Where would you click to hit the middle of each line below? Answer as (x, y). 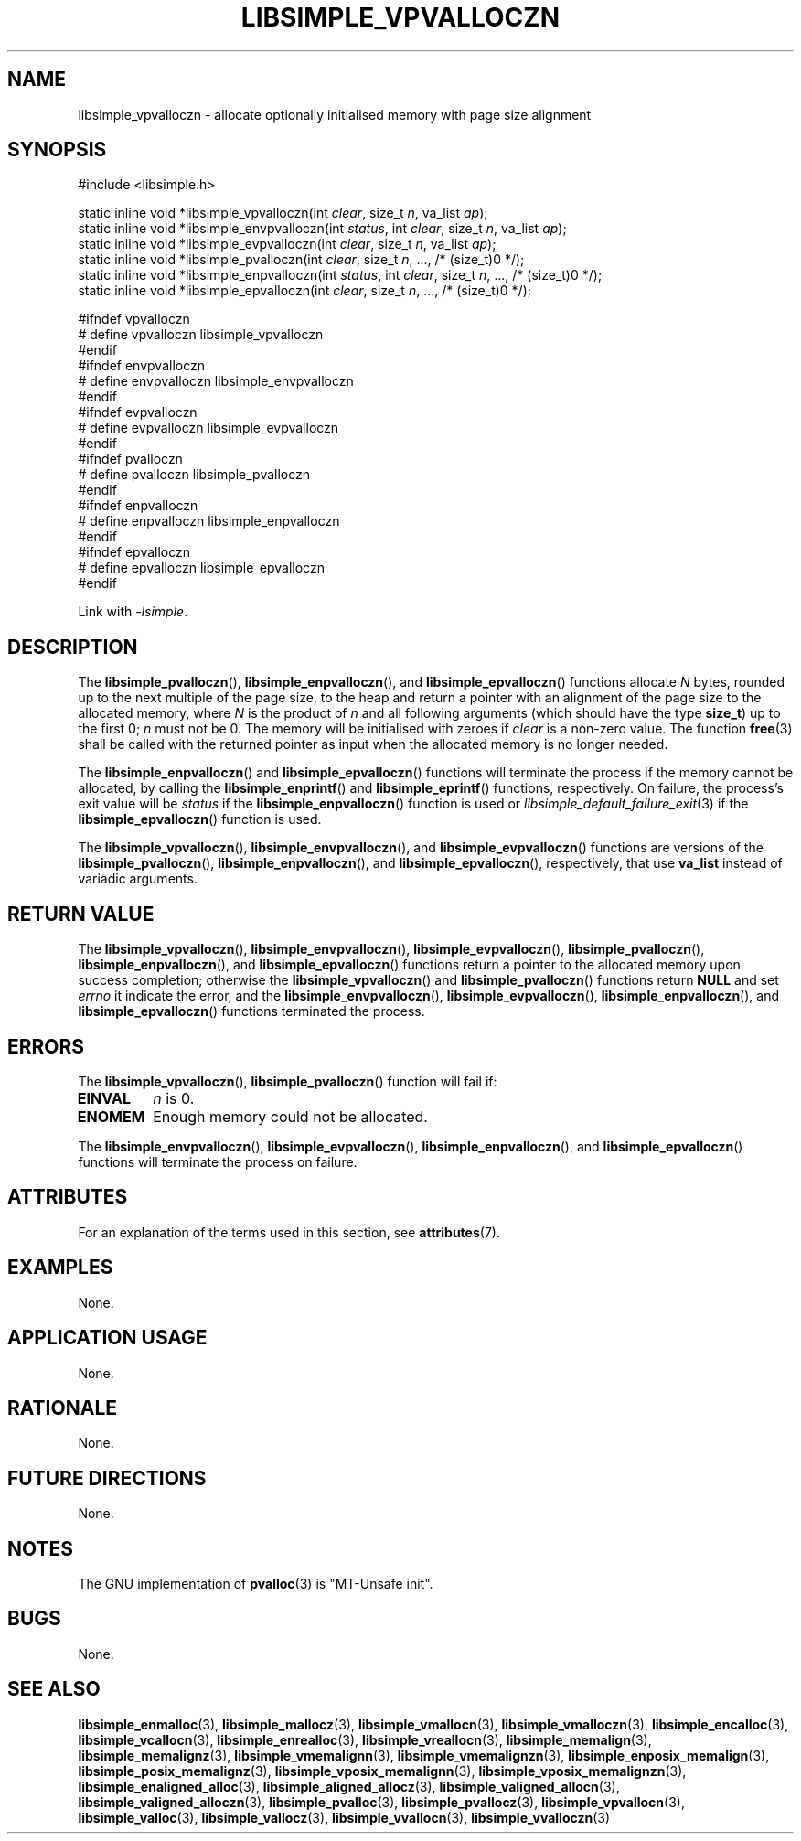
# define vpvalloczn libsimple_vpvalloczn (201, 335)
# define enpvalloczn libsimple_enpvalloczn (209, 521)
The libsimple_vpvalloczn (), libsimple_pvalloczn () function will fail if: (288, 1081)
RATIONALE (63, 1408)
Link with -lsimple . (133, 612)
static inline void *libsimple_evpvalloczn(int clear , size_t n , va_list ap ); (287, 244)
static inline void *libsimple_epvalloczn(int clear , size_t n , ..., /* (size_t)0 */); (304, 291)
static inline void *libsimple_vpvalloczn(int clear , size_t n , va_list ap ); (283, 213)
